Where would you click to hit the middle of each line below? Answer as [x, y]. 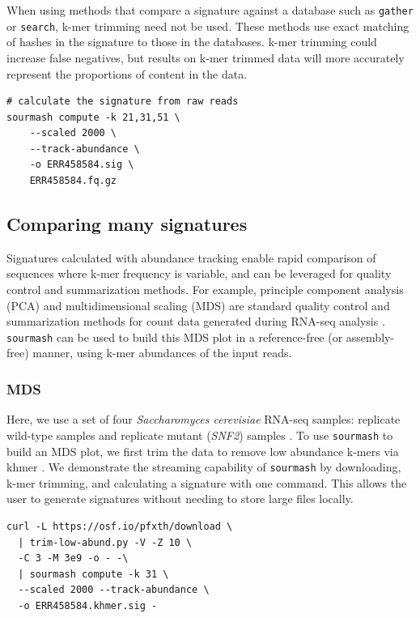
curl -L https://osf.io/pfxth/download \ [120, 526]
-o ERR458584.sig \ [82, 165]
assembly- [370, 337]
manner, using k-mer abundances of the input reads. [162, 353]
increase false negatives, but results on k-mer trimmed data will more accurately [206, 57]
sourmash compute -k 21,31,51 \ [93, 117]
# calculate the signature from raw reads [123, 102]
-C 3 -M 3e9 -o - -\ [73, 558]
